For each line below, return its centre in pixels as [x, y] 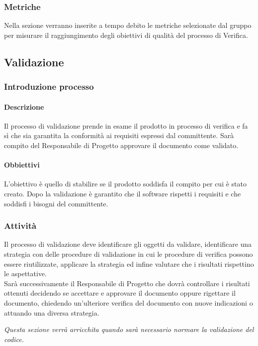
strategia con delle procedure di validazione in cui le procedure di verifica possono [129, 254]
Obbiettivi [22, 165]
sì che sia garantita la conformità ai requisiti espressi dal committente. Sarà [119, 135]
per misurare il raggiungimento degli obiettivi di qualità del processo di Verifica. [126, 35]
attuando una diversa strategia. [52, 312]
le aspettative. [26, 273]
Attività [20, 226]
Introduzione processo [49, 86]
